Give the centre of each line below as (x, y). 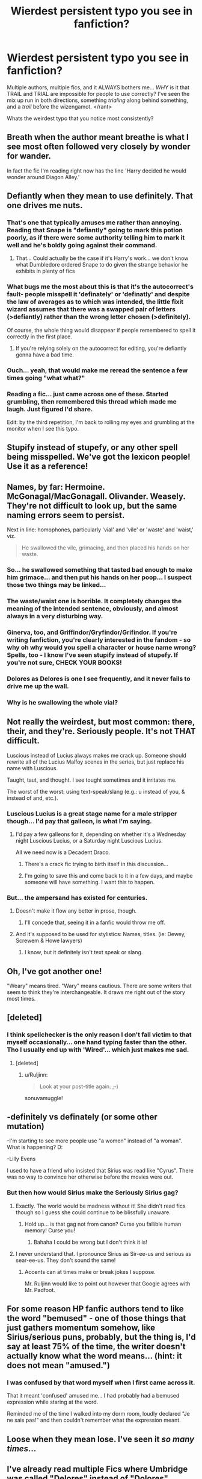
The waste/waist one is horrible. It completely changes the (94, 601)
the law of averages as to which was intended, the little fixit (95, 302)
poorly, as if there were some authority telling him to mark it (96, 238)
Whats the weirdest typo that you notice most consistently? (80, 118)
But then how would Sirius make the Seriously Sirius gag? (93, 1192)
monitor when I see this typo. (43, 428)
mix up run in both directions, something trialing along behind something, (98, 100)
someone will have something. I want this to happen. (90, 882)
